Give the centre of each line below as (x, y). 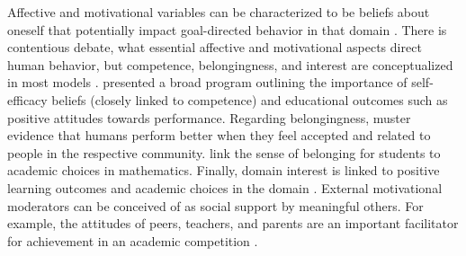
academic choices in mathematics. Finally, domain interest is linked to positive (224, 170)
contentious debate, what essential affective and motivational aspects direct (215, 47)
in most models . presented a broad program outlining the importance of (207, 82)
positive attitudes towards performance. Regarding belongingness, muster (209, 117)
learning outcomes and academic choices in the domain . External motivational (225, 187)
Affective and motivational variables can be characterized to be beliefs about (219, 12)
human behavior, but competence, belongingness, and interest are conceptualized (230, 64)
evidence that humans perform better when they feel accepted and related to (219, 135)
